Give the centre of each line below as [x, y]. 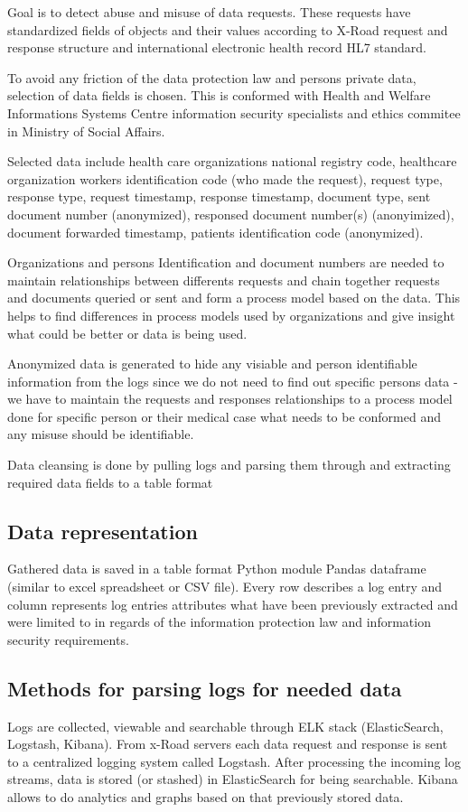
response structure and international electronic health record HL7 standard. [217, 47]
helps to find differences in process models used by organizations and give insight [231, 315]
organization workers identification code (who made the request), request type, [225, 178]
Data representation [103, 531]
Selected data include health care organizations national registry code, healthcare [232, 161]
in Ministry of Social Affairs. [86, 131]
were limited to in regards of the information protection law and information [219, 622]
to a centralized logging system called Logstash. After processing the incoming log [234, 761]
